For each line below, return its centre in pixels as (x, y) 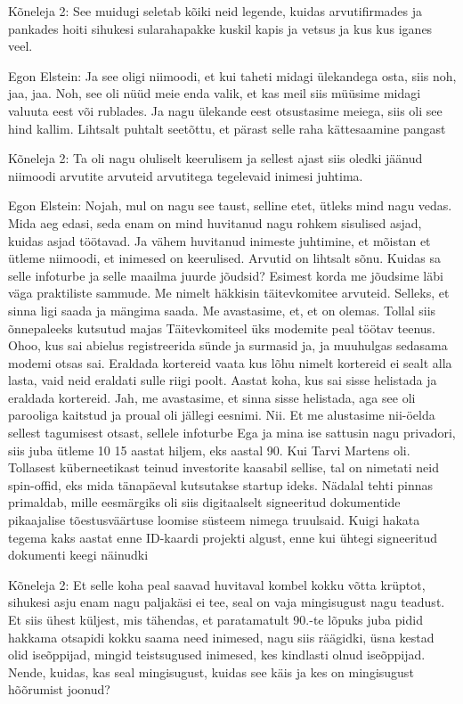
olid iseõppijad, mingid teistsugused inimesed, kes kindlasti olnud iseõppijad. (217, 655)
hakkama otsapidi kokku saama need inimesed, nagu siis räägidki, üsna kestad (221, 637)
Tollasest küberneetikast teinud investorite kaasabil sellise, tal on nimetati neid (224, 467)
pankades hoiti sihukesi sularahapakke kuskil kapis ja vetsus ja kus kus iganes (220, 28)
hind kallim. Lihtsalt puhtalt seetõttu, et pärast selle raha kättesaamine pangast (227, 128)
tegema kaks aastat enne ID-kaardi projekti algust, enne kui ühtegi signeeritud (223, 537)
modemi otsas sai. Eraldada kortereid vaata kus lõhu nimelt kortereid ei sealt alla (230, 362)
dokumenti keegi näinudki (78, 555)
